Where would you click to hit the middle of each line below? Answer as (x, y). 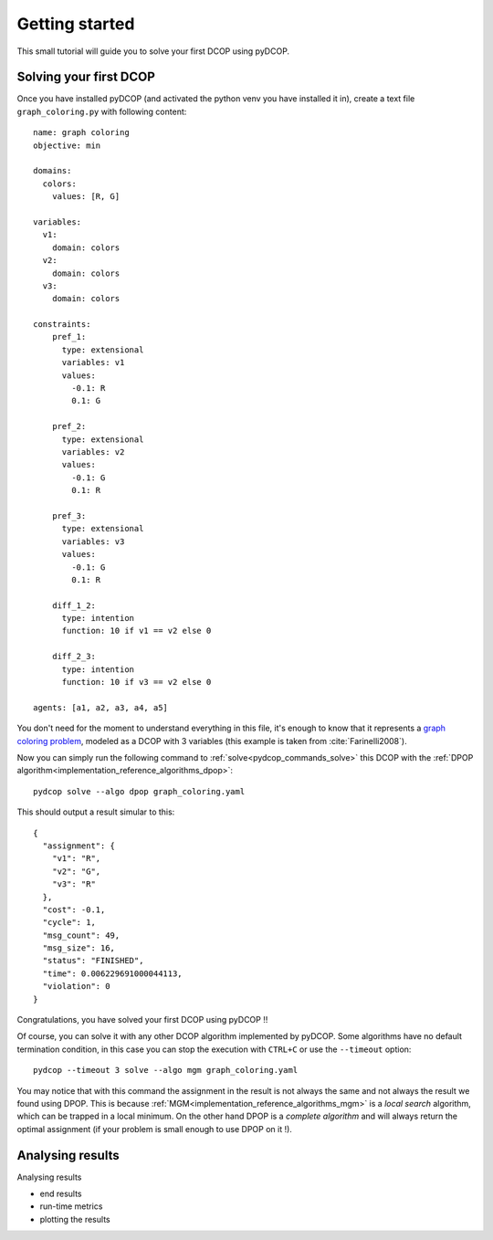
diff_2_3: (73, 657)
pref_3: (69, 515)
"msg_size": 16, (79, 948)
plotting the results (75, 1219)
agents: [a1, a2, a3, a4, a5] (101, 707)
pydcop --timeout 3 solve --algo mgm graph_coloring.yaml (166, 1070)
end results (61, 1194)
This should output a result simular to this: (96, 812)
